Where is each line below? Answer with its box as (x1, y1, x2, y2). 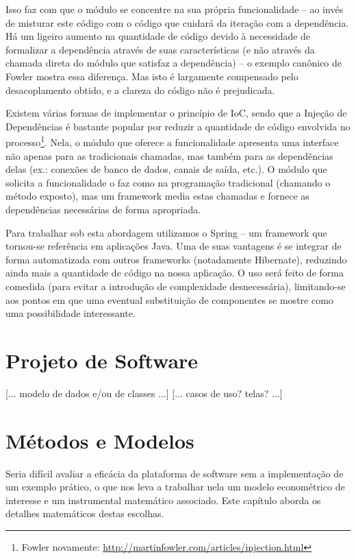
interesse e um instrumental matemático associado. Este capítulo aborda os (5, 492, 321, 507)
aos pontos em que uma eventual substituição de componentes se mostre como (5, 292, 333, 307)
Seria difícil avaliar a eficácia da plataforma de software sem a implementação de (5, 466, 344, 480)
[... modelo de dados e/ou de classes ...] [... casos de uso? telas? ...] (5, 385, 283, 400)
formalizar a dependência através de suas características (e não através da (5, 42, 315, 56)
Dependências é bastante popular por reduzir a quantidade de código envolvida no (5, 119, 351, 133)
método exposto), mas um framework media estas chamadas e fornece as (5, 189, 309, 203)
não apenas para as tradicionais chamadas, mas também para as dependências (5, 148, 333, 163)
